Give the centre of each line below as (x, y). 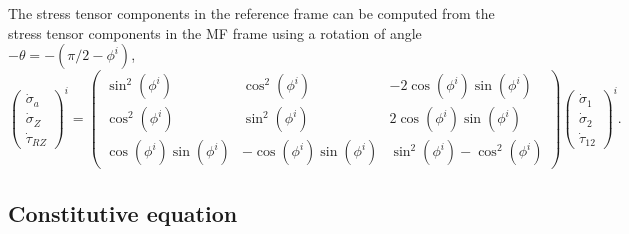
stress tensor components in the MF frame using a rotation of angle (215, 32)
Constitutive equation (123, 212)
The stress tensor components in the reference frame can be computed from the (251, 13)
